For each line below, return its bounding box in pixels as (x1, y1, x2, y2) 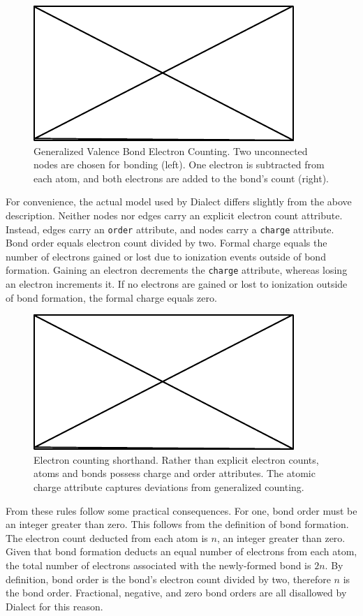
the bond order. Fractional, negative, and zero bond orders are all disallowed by (6, 585, 347, 600)
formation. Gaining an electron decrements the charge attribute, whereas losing (6, 263, 348, 277)
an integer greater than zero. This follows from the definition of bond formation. (6, 517, 349, 531)
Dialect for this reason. (6, 599, 103, 613)
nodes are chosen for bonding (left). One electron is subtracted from (34, 157, 325, 172)
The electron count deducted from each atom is (6, 530, 208, 545)
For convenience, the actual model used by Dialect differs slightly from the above (6, 194, 352, 209)
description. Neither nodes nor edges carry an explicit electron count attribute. (6, 207, 343, 222)
